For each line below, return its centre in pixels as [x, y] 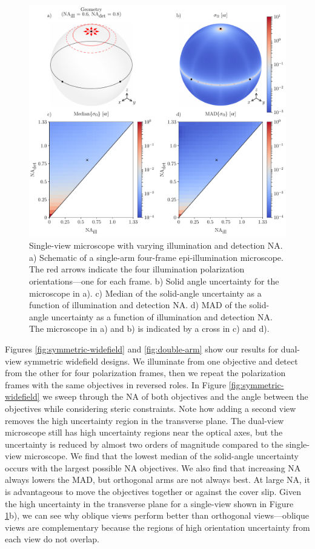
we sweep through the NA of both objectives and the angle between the [175, 396]
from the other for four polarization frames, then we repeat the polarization [145, 373]
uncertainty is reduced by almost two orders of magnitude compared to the [144, 444]
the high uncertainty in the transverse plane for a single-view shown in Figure [149, 503]
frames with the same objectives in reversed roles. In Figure [116, 384]
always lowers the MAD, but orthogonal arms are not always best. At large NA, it [157, 480]
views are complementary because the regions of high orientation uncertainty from [157, 527]
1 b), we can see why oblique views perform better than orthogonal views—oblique [157, 515]
